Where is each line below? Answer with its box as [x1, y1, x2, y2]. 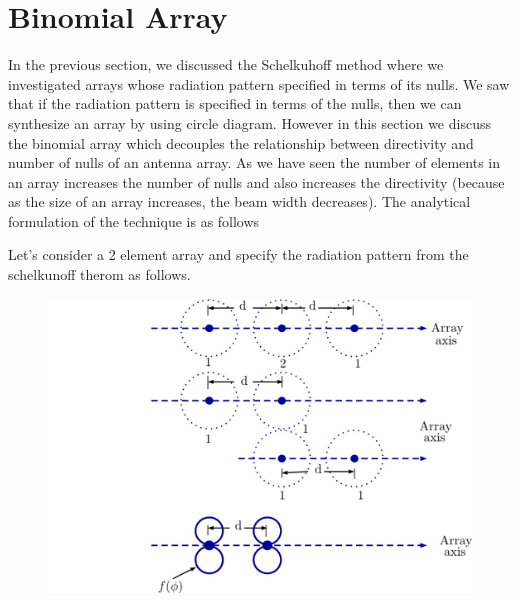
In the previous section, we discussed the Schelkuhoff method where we [8, 54, 444, 75]
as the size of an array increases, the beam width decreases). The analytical [8, 191, 471, 212]
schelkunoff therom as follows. [8, 264, 191, 285]
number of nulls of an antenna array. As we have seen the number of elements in [8, 152, 500, 173]
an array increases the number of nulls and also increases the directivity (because [8, 171, 505, 192]
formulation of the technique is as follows [8, 210, 260, 231]
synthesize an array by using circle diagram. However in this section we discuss [8, 112, 491, 133]
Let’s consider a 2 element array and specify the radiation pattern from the [8, 244, 469, 265]
